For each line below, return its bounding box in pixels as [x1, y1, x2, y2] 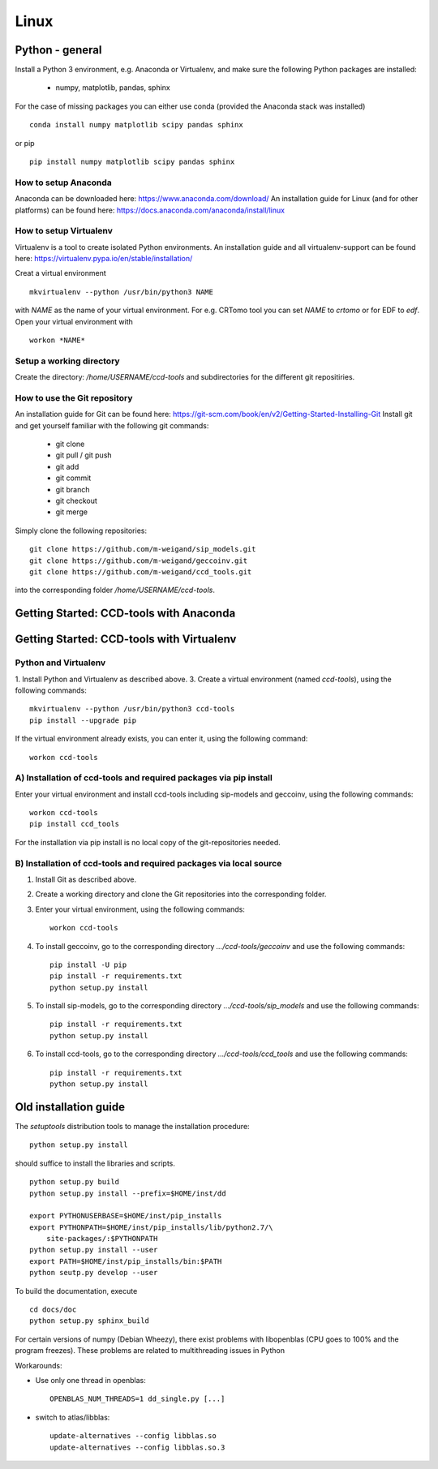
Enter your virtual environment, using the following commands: [35, 904, 245, 914]
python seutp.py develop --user [29, 1268, 158, 1278]
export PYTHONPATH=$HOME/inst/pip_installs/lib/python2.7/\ [29, 1222, 273, 1232]
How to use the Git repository [15, 392, 133, 403]
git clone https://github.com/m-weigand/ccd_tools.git [29, 568, 252, 576]
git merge [55, 507, 88, 517]
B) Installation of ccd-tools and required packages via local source [15, 857, 282, 869]
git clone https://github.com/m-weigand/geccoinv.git [29, 556, 247, 565]
